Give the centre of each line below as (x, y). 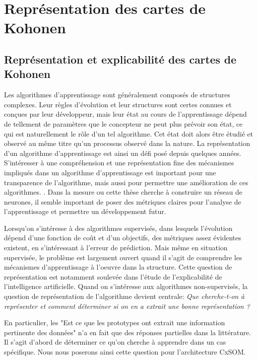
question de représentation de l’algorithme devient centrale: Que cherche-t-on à (124, 296)
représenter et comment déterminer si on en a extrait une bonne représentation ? (127, 306)
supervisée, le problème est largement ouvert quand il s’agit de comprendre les (123, 257)
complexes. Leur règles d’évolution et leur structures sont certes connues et (118, 104)
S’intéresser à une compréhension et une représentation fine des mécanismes (119, 163)
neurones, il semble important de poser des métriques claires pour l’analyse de (123, 201)
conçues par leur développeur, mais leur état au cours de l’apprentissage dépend (126, 114)
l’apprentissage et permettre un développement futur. (85, 211)
